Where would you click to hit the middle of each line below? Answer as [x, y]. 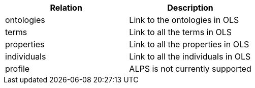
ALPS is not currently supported [190, 69]
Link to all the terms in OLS [180, 32]
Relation [66, 8]
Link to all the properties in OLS [189, 44]
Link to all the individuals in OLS [190, 56]
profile [18, 69]
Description [190, 8]
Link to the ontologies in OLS [184, 20]
